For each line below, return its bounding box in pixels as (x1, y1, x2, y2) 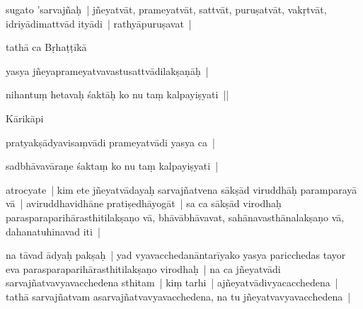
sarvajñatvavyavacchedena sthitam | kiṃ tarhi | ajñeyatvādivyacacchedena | (6, 275, 338, 290)
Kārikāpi (6, 110, 44, 125)
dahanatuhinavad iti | (6, 223, 100, 238)
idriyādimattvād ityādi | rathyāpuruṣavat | (6, 16, 192, 30)
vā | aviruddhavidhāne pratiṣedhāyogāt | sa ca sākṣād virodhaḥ (6, 196, 282, 211)
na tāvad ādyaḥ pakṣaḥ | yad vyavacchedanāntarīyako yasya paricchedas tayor (6, 247, 346, 262)
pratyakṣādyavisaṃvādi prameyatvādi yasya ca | (6, 134, 215, 149)
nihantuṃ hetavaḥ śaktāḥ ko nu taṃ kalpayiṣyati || (6, 87, 229, 102)
